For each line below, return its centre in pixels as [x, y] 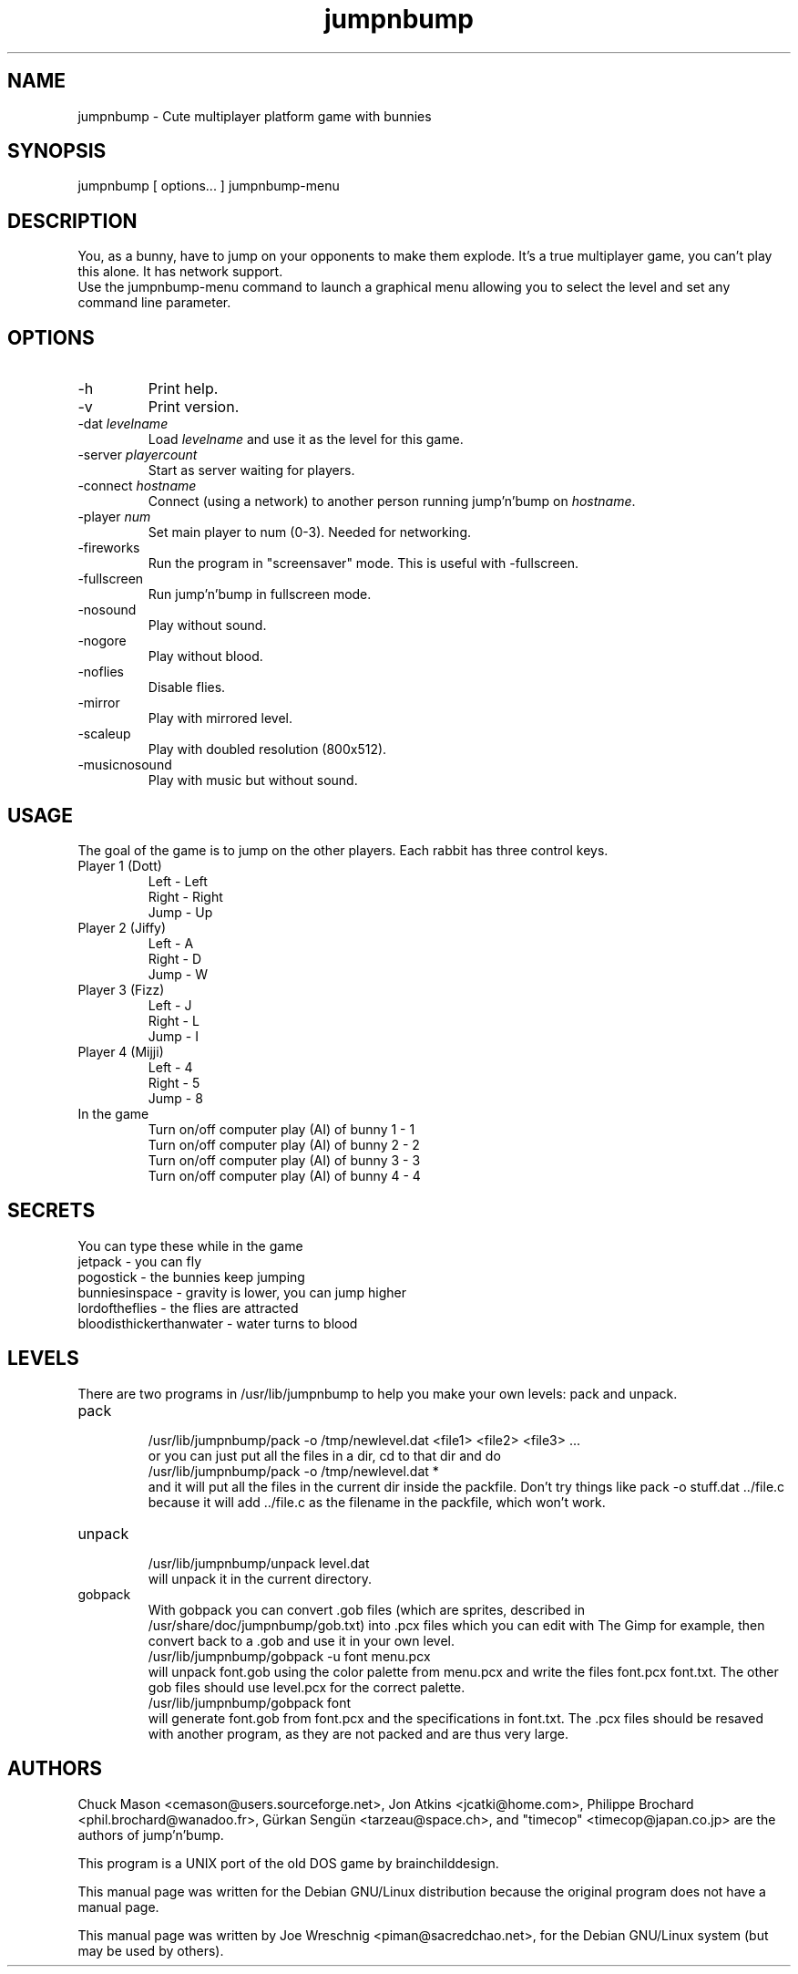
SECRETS [51, 1211]
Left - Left [178, 881]
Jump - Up [180, 912]
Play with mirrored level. [220, 718]
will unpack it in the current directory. [260, 1578]
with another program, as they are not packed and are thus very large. [358, 1733]
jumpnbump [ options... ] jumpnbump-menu [209, 186]
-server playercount [138, 455]
